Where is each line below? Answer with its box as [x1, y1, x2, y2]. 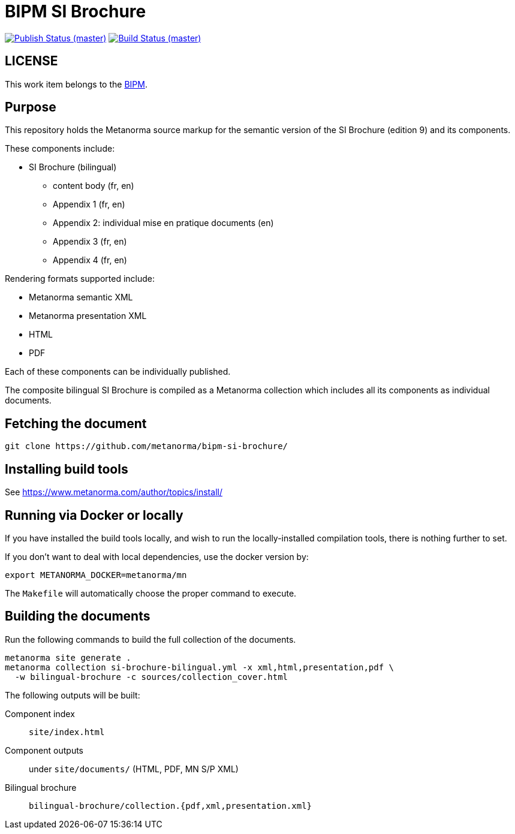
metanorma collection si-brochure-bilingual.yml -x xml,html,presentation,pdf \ [5, 662, 394, 672]
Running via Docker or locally [5, 507, 183, 523]
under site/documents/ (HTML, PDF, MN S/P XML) [29, 763, 239, 774]
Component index [5, 708, 75, 719]
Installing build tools [5, 461, 128, 477]
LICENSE [5, 53, 58, 69]
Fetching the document [5, 416, 147, 431]
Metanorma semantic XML [29, 292, 133, 303]
